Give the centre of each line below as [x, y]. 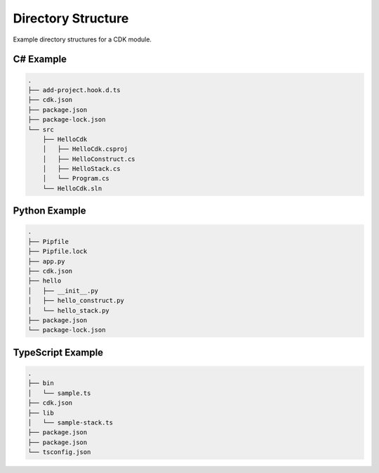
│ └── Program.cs [76, 179]
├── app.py [46, 261]
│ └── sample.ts [59, 393]
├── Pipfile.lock [58, 252]
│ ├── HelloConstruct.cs [89, 159]
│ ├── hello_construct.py [76, 301]
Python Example [50, 211]
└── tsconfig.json [59, 452]
